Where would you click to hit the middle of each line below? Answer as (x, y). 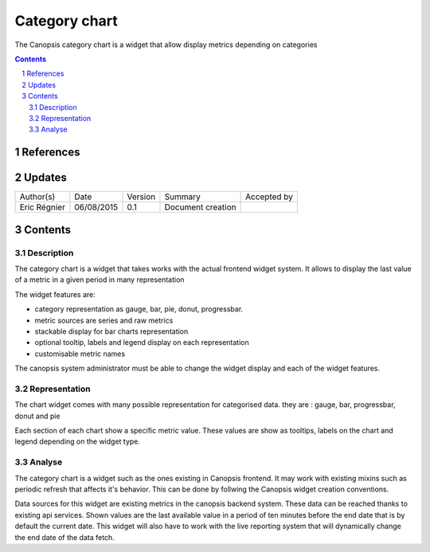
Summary (182, 197)
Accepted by (269, 197)
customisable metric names (80, 354)
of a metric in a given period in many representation (100, 280)
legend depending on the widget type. (78, 441)
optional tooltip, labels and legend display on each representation (142, 343)
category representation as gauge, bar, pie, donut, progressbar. (139, 309)
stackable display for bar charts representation (111, 331)
